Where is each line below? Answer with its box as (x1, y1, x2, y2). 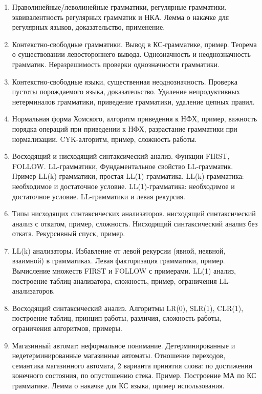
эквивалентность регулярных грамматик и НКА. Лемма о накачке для (12, 11, 229, 22)
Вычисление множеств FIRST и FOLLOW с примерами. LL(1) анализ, (12, 265, 236, 276)
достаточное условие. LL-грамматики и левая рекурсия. (12, 191, 185, 201)
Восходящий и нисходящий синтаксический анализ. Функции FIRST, (12, 151, 230, 161)
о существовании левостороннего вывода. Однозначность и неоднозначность (12, 49, 251, 59)
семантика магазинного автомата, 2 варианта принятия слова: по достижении (12, 360, 253, 370)
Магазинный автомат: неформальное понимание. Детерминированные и (12, 340, 235, 350)
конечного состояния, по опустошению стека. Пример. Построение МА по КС (12, 370, 256, 381)
